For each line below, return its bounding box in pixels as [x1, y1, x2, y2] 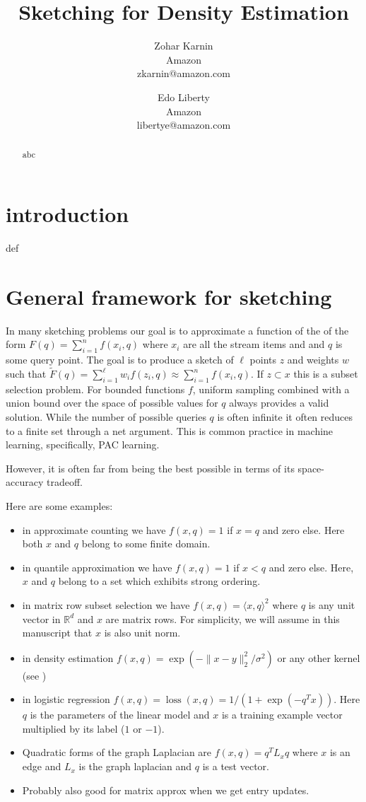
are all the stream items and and [183, 337, 325, 351]
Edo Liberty [158, 89, 210, 104]
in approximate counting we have [22, 522, 166, 537]
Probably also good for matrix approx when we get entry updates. [22, 782, 309, 797]
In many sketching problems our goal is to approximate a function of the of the [6, 322, 349, 337]
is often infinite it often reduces [217, 409, 353, 424]
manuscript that [22, 625, 93, 640]
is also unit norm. [104, 625, 181, 640]
